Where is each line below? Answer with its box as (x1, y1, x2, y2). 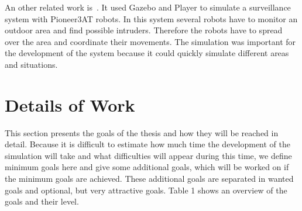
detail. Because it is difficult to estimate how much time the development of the (5, 138, 291, 150)
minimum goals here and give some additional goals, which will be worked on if (5, 161, 289, 173)
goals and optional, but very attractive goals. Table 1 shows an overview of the (5, 184, 287, 196)
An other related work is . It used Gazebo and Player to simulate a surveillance (5, 1, 291, 13)
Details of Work (5, 92, 135, 116)
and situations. (5, 58, 58, 70)
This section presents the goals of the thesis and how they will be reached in (5, 126, 279, 139)
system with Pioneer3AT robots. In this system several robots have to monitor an (5, 12, 298, 25)
